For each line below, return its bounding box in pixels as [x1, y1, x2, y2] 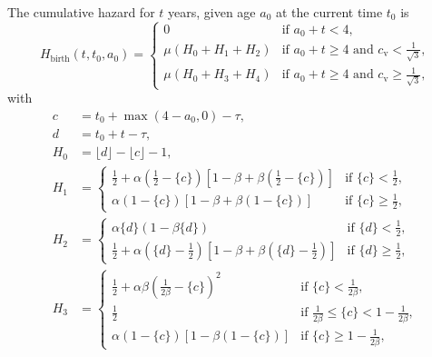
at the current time [276, 3, 383, 21]
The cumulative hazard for [7, 3, 155, 21]
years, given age [168, 3, 256, 21]
